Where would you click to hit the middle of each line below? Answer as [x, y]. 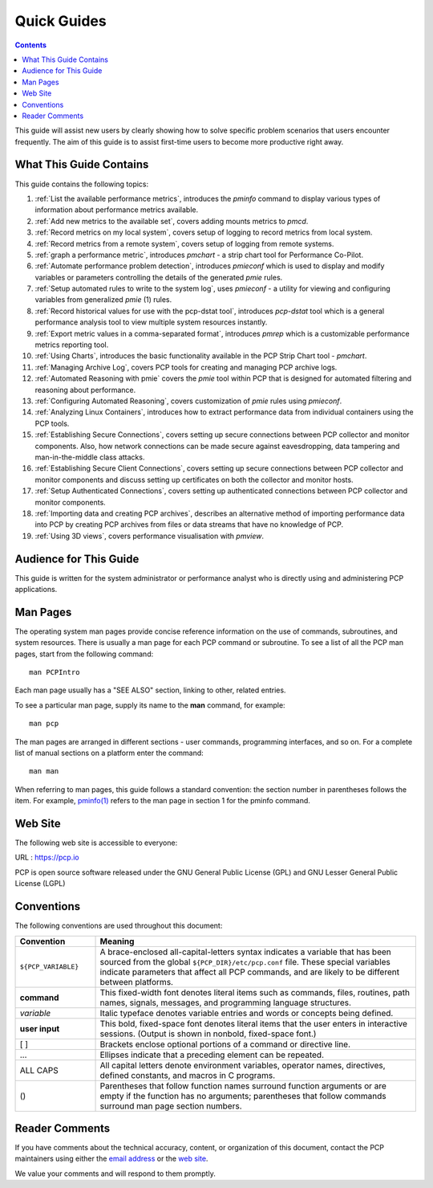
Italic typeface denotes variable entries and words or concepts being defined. [247, 1013]
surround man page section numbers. [171, 1106]
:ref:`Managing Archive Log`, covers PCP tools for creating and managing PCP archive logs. [186, 367]
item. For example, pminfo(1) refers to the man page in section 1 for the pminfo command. [162, 801]
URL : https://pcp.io [47, 857]
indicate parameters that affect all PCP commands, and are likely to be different [250, 972]
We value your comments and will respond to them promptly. [115, 1174]
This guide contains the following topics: [82, 184]
